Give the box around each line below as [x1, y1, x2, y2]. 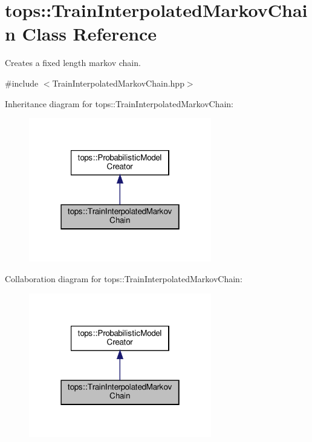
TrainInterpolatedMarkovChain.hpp [52, 76, 184, 89]
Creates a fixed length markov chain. [5, 56, 141, 69]
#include [5, 76, 39, 89]
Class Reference [22, 21, 157, 46]
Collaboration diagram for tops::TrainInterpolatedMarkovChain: [5, 272, 242, 285]
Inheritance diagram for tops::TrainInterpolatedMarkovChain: [5, 97, 233, 110]
